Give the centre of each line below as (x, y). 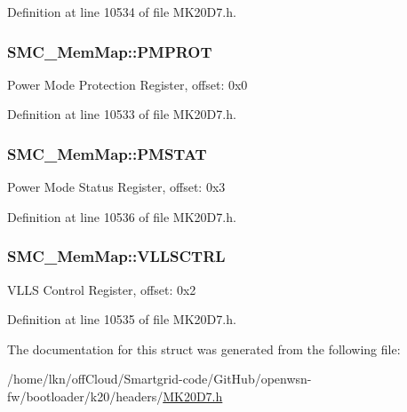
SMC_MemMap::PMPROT (110, 51)
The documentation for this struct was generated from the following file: (204, 349)
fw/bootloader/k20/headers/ (85, 396)
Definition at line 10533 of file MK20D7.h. (122, 114)
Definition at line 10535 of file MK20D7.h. (122, 319)
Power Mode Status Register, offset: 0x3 (116, 187)
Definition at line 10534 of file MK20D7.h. (122, 12)
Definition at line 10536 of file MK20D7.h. (122, 216)
